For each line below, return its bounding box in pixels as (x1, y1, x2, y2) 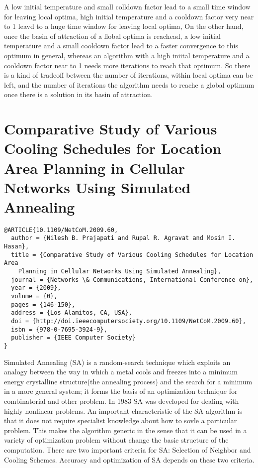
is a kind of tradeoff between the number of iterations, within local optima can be (4, 70, 253, 80)
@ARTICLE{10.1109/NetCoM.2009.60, (4, 226, 118, 234)
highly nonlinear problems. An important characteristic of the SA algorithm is (4, 405, 243, 416)
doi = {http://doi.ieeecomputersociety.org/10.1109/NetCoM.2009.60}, (11, 318, 246, 325)
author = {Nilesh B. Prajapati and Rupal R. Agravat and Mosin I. (11, 234, 236, 242)
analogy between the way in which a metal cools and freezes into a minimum (4, 366, 238, 377)
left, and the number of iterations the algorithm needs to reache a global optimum (4, 79, 255, 90)
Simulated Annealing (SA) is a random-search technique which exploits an (4, 356, 231, 367)
